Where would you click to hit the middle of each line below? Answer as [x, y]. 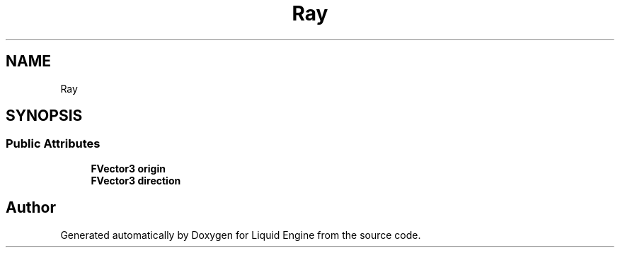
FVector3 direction [136, 180]
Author [31, 208]
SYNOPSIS [44, 116]
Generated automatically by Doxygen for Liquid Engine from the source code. [241, 235]
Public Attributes [53, 144]
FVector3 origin [128, 168]
